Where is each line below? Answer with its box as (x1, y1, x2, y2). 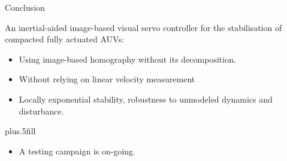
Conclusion (5, 1, 45, 13)
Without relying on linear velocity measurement (19, 73, 195, 85)
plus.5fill (5, 125, 36, 137)
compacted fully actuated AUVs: (5, 33, 124, 45)
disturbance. (19, 104, 64, 117)
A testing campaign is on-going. (19, 144, 136, 157)
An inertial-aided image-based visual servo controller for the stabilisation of (5, 21, 282, 33)
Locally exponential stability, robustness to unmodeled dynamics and (19, 92, 273, 105)
